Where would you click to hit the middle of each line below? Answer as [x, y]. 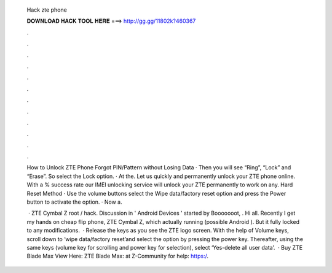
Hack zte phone [47, 10]
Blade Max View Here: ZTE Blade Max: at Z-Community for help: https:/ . [118, 256]
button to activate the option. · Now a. [74, 202]
